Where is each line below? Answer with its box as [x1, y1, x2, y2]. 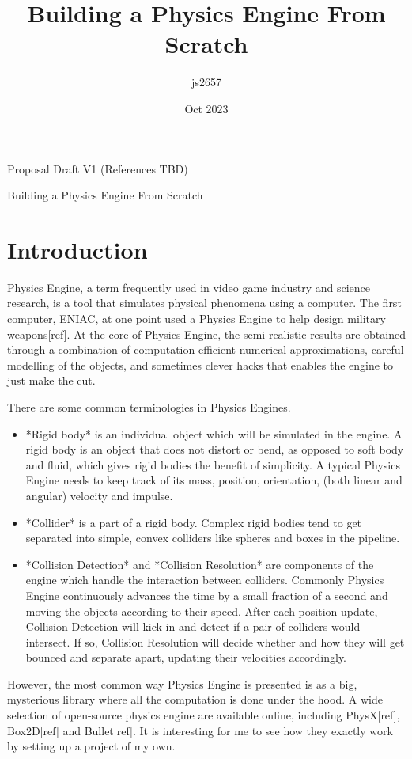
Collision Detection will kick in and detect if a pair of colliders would [25, 618, 361, 635]
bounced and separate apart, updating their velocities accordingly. [25, 649, 346, 666]
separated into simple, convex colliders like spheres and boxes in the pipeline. [25, 529, 400, 546]
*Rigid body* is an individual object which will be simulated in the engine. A [25, 425, 403, 442]
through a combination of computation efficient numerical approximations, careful [7, 341, 404, 358]
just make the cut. [7, 372, 96, 389]
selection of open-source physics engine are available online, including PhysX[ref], [7, 707, 400, 723]
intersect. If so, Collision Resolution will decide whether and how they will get [25, 633, 405, 650]
